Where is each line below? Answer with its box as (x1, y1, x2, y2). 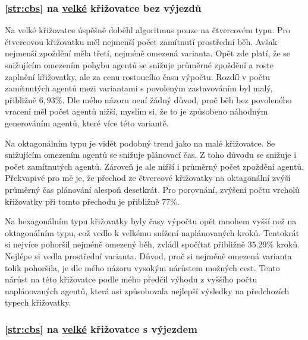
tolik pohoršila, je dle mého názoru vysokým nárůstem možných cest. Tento (5, 261, 280, 274)
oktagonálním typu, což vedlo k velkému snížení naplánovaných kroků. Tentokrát (5, 226, 300, 239)
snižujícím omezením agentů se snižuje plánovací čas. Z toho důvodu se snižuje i (5, 148, 297, 161)
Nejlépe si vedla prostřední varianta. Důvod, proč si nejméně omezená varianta (5, 249, 292, 262)
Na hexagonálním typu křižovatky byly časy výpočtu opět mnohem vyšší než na (5, 215, 297, 227)
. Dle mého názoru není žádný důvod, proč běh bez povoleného (62, 93, 292, 106)
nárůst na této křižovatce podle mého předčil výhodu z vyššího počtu (5, 273, 257, 285)
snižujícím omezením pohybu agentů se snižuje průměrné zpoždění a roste (5, 59, 274, 71)
